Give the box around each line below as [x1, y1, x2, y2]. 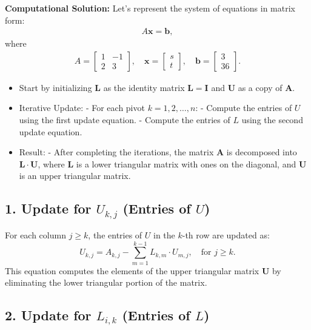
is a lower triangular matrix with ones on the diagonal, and [76, 157, 296, 170]
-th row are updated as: [182, 228, 270, 241]
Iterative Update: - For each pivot [19, 101, 145, 114]
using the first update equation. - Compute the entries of [19, 113, 230, 126]
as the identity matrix [103, 81, 185, 93]
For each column [5, 228, 66, 241]
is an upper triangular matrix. [19, 169, 131, 182]
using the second [241, 113, 303, 126]
